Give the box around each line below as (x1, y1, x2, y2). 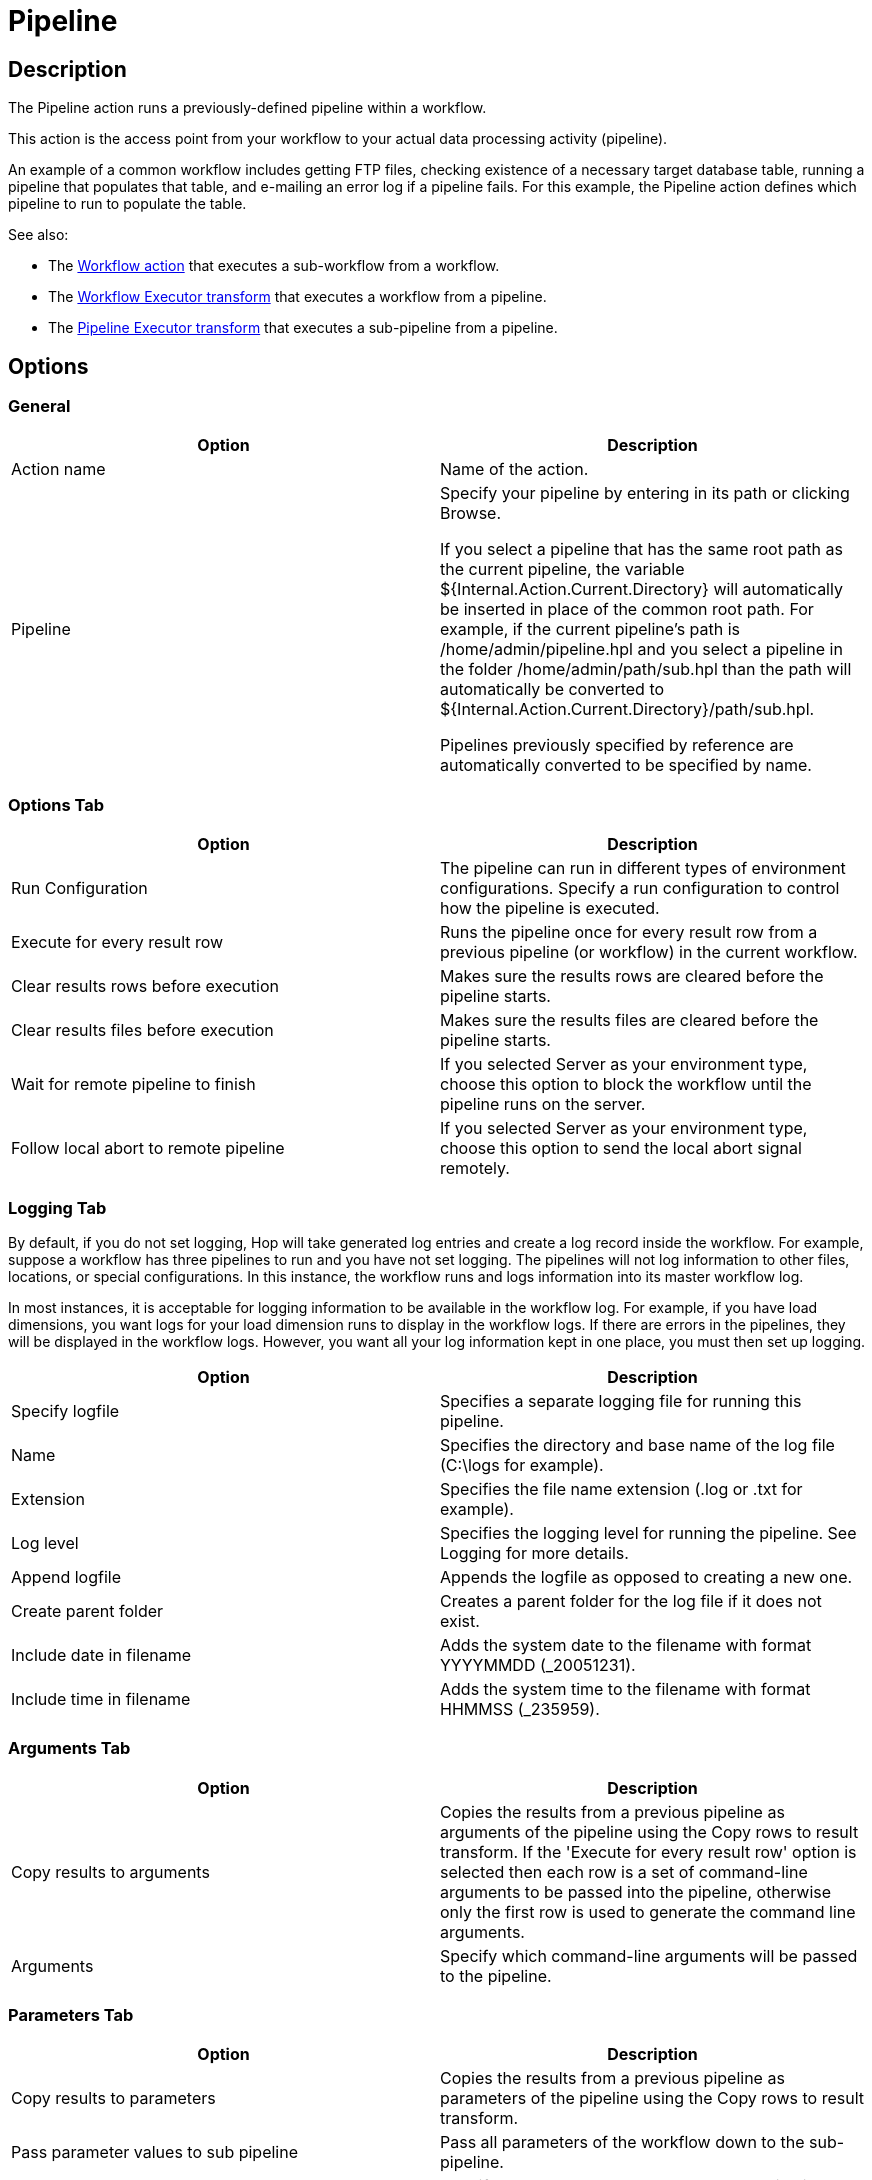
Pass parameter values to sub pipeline (11, 2142, 299, 2163)
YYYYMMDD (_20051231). (440, 1654, 636, 1675)
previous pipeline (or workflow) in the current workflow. (440, 942, 858, 963)
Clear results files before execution (11, 1020, 274, 1041)
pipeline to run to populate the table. (8, 195, 247, 213)
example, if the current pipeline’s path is (440, 619, 741, 640)
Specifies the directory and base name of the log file (440, 1434, 835, 1455)
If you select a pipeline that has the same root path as (440, 539, 843, 560)
